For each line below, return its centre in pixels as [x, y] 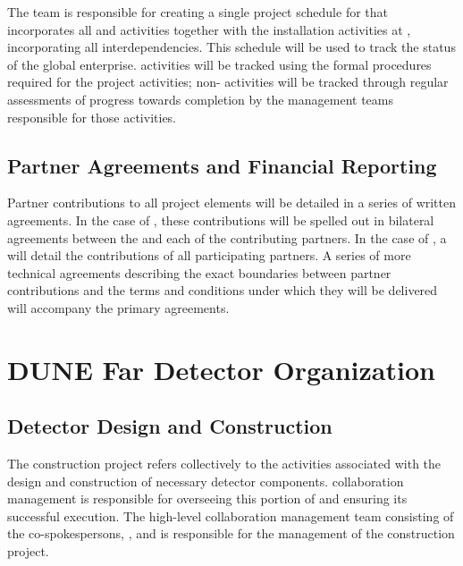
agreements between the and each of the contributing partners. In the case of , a [227, 237]
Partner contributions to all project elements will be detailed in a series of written [232, 203]
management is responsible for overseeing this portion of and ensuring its [207, 498]
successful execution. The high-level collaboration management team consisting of [231, 515]
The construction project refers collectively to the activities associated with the [224, 464]
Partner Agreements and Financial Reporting [222, 165]
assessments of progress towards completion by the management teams [200, 99]
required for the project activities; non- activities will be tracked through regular [228, 82]
